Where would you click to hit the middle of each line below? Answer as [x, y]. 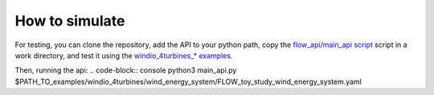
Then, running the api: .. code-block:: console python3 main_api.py [126, 70]
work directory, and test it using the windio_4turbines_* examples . [124, 55]
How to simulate [70, 21]
